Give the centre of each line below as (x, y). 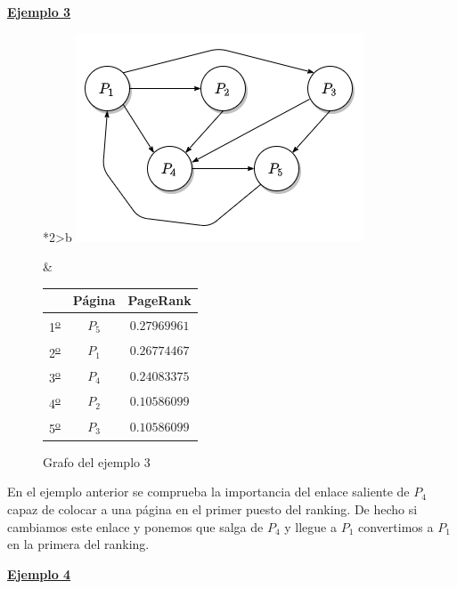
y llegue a (310, 526)
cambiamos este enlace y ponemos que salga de (135, 526)
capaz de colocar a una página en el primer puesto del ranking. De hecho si (212, 509)
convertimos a (396, 526)
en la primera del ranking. (78, 544)
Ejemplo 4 (39, 573)
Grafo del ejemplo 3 (97, 461)
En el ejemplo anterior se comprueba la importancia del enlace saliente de (208, 492)
